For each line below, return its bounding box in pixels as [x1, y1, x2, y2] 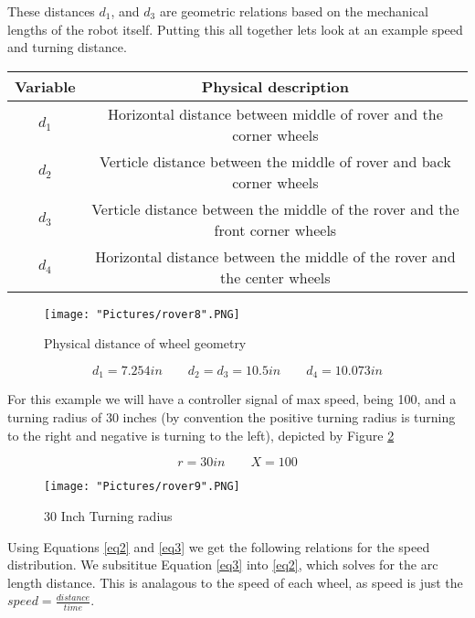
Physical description [201, 75, 350, 97]
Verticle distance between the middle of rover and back [100, 150, 451, 172]
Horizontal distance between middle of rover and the [107, 102, 443, 124]
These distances [7, 2, 95, 20]
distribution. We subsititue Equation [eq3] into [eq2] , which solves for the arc [7, 555, 438, 574]
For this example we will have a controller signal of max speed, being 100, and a [7, 389, 457, 409]
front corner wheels [214, 218, 337, 240]
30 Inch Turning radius [44, 506, 173, 525]
